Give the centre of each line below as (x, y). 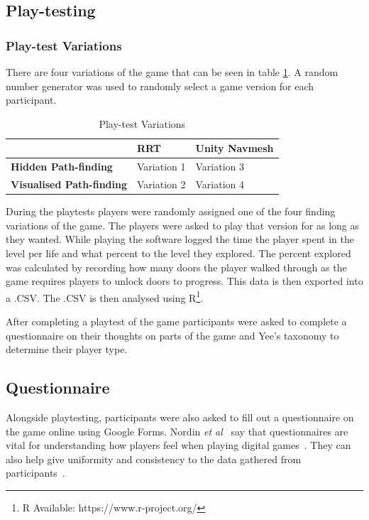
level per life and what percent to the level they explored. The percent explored (178, 253)
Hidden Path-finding (62, 167)
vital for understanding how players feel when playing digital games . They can (178, 445)
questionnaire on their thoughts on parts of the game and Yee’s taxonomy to (172, 335)
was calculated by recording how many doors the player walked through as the (176, 267)
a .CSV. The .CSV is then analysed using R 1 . (105, 296)
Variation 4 (220, 184)
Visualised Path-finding (69, 184)
